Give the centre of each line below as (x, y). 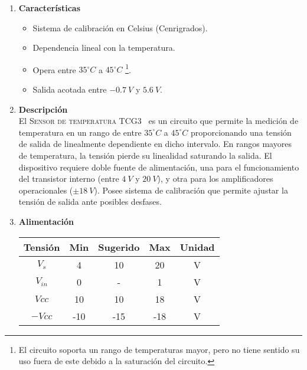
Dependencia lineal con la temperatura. (104, 48)
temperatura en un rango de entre (80, 132)
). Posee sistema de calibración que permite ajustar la (191, 190)
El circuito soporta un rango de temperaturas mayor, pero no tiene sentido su (159, 349)
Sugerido (119, 247)
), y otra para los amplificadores (215, 179)
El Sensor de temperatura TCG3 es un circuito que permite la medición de (159, 121)
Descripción (43, 109)
